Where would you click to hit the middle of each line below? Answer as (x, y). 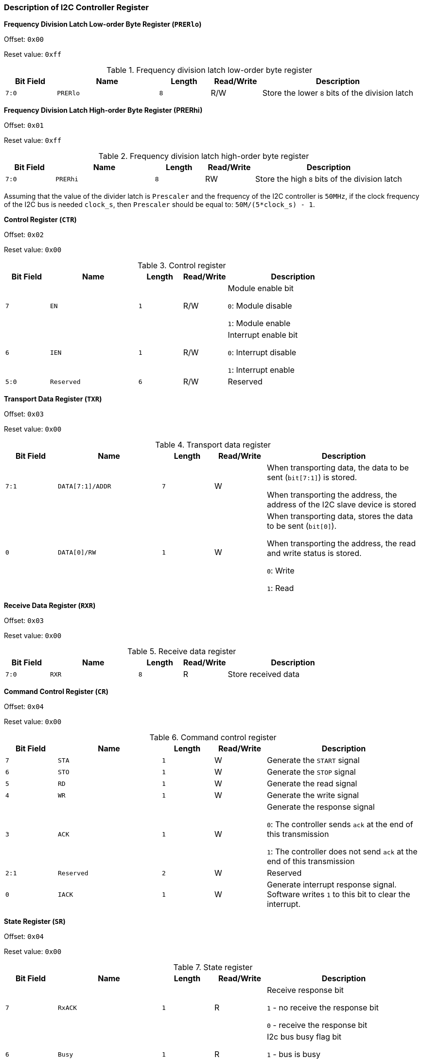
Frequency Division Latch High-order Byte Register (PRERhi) (103, 110)
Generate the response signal (321, 807)
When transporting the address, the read (341, 544)
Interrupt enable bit (263, 335)
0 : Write (281, 571)
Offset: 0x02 (24, 235)
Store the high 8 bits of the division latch (329, 179)
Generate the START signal (313, 760)
